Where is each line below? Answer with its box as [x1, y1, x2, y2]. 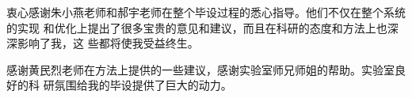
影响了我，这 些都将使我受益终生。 [17, 35, 199, 51]
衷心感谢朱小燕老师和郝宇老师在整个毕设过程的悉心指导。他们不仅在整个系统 [6, 4, 406, 20]
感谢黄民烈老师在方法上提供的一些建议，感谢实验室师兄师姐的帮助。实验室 [6, 61, 395, 77]
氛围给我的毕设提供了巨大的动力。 [54, 77, 232, 93]
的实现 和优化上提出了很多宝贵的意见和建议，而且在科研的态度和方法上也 [6, 19, 387, 36]
